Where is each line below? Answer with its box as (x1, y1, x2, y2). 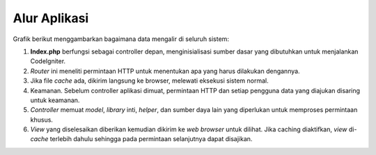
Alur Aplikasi (13, 10, 89, 26)
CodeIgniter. (30, 57, 66, 65)
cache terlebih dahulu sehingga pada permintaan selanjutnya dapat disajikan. (30, 135, 253, 143)
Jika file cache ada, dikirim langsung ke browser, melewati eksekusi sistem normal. (30, 76, 269, 85)
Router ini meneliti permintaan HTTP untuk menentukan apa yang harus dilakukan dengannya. (30, 67, 300, 75)
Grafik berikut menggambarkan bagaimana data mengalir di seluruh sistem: (13, 35, 230, 43)
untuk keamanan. (30, 96, 80, 104)
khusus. (30, 115, 54, 124)
